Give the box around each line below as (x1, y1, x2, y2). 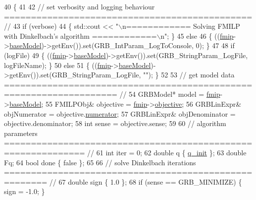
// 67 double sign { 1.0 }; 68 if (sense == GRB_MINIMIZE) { (49, 176, 242, 187)
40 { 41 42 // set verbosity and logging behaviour (4, 1, 155, 11)
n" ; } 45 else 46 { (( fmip (160, 30, 234, 41)
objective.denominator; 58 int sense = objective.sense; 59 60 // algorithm (4, 118, 226, 129)
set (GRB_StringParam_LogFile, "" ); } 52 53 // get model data (41, 69, 235, 80)
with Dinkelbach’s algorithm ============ (4, 30, 157, 41)
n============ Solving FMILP (122, 21, 240, 31)
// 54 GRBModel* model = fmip (119, 89, 220, 99)
